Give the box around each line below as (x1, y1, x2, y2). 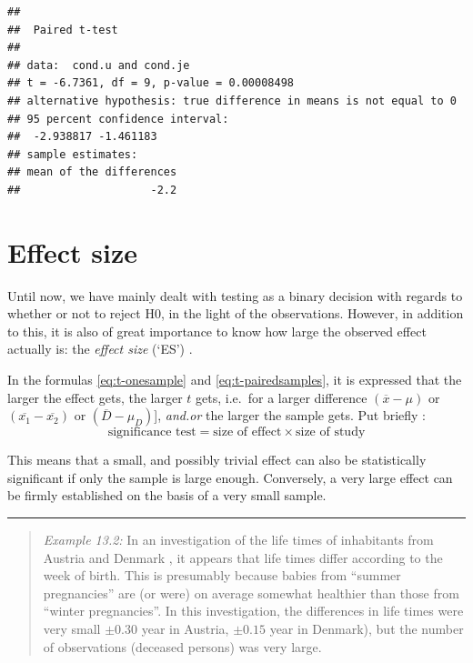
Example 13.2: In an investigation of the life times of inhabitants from (43, 530, 434, 548)
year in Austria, (141, 618, 229, 638)
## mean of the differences (7, 166, 177, 179)
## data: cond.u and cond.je (7, 58, 190, 72)
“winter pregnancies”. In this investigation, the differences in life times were (43, 601, 464, 620)
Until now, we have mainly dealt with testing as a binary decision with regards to (7, 286, 463, 305)
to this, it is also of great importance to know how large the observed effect (7, 321, 427, 340)
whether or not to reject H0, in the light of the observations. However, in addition (7, 304, 464, 323)
